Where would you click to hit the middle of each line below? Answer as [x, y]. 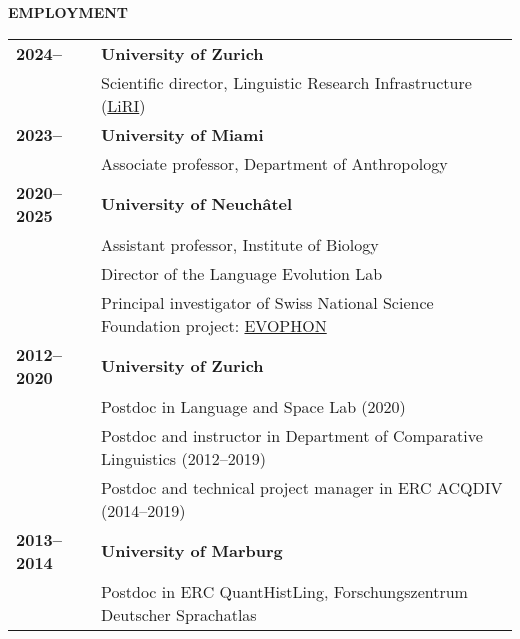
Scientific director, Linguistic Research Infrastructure [286, 82]
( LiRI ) [123, 105]
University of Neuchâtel [197, 204]
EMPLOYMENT [68, 12]
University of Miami [182, 134]
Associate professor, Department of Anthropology [274, 163]
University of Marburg [192, 551]
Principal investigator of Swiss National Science [267, 302]
